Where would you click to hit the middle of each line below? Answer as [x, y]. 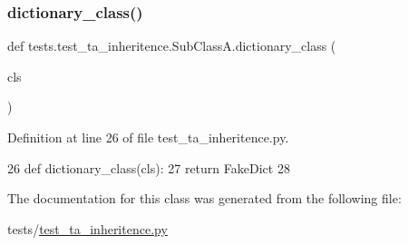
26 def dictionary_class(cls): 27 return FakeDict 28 [149, 167]
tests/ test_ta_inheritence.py [87, 228]
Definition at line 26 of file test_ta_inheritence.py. [148, 137]
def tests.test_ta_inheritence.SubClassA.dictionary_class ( [172, 46]
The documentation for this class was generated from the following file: [204, 198]
